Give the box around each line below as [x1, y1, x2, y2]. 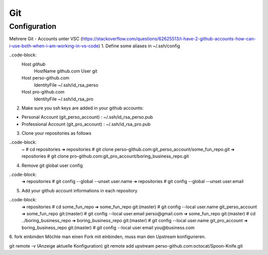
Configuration [9, 22, 57, 31]
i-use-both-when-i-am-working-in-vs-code [9, 43, 99, 49]
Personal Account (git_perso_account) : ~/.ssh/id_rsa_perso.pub [21, 114, 153, 120]
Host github [21, 61, 46, 67]
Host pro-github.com [21, 89, 65, 95]
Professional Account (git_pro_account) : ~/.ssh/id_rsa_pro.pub [21, 121, 151, 127]
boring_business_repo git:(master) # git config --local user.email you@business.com [21, 224, 195, 231]
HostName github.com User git [34, 68, 98, 74]
